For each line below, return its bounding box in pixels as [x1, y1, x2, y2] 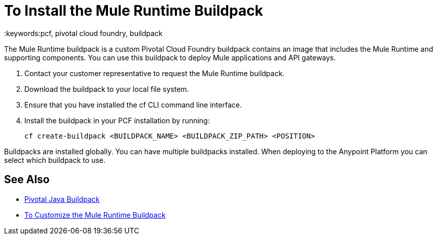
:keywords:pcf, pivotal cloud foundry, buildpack [4, 28, 163, 38]
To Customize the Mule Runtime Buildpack [24, 210, 166, 219]
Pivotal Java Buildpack [24, 194, 100, 203]
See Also [4, 173, 50, 186]
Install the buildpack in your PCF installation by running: [24, 116, 210, 125]
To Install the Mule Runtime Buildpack [4, 2, 263, 19]
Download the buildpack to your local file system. [24, 84, 189, 93]
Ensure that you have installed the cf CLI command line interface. [24, 100, 242, 109]
